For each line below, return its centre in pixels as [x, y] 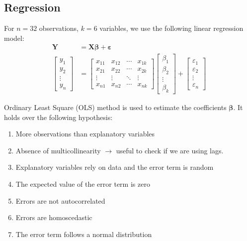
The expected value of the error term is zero [83, 183]
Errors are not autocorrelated [60, 200]
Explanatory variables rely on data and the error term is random [115, 167]
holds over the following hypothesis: [58, 117]
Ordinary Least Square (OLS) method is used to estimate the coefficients [115, 107]
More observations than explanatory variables [85, 134]
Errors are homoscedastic [54, 217]
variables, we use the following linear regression [171, 28]
